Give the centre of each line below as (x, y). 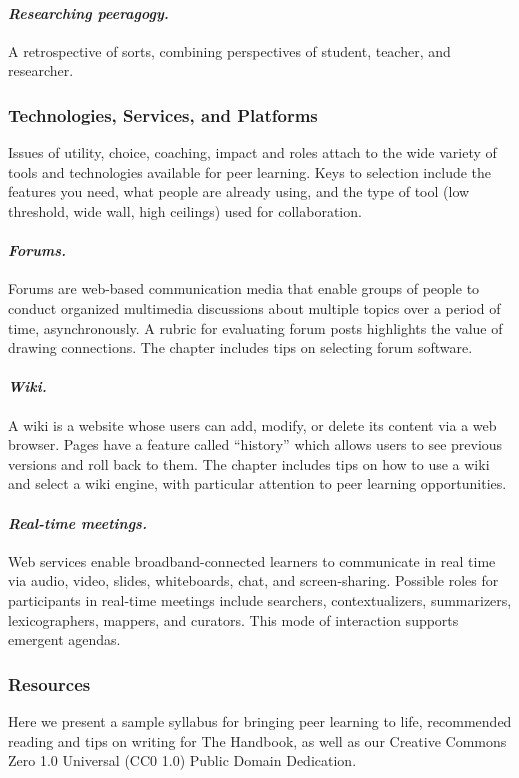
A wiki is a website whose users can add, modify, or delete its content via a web (252, 424)
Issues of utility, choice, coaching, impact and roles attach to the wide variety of (252, 152)
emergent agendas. (64, 639)
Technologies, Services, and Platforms (163, 114)
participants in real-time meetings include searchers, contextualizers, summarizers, (260, 599)
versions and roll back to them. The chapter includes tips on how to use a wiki (249, 463)
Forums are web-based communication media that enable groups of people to (244, 288)
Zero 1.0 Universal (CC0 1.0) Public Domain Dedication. (182, 760)
